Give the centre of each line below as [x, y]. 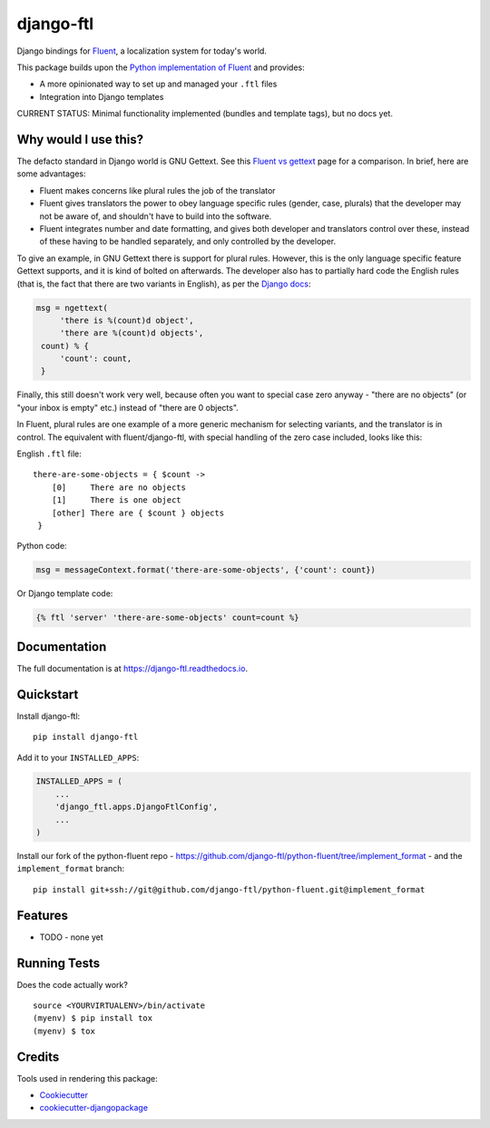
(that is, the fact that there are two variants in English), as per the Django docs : [164, 284]
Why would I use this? [80, 140]
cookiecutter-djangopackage [94, 1108]
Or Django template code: [65, 594]
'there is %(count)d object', [127, 320]
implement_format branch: [71, 869]
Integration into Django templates [102, 96]
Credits [38, 1057]
